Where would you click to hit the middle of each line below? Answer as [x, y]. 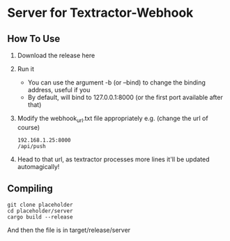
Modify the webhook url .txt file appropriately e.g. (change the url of [113, 119]
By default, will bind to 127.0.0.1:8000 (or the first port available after [125, 97]
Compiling [30, 189]
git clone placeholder [40, 205]
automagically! [38, 166]
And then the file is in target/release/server [69, 230]
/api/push [32, 146]
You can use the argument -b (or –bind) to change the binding [116, 82]
